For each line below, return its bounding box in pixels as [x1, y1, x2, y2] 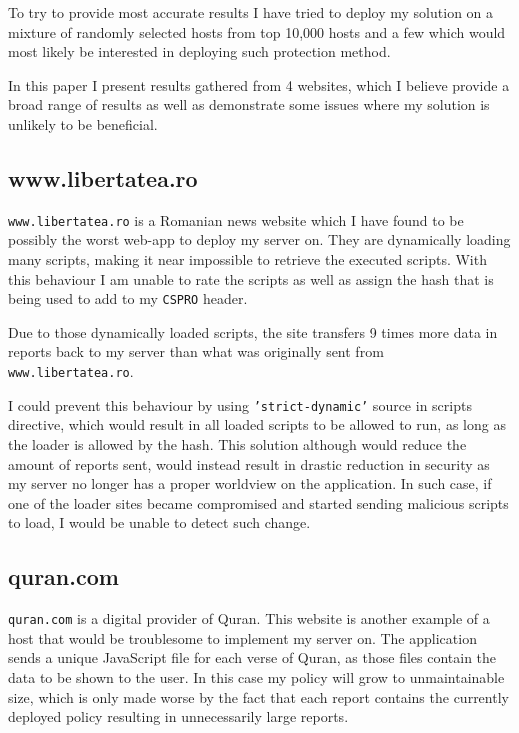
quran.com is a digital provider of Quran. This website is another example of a [8, 608, 490, 629]
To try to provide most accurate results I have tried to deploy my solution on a [8, 2, 494, 22]
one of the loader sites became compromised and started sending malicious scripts [8, 492, 509, 513]
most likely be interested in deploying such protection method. [8, 41, 391, 62]
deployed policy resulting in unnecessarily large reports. [8, 706, 349, 727]
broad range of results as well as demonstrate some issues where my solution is [8, 94, 490, 115]
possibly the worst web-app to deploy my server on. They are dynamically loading [8, 229, 511, 250]
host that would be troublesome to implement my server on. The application [8, 627, 477, 648]
